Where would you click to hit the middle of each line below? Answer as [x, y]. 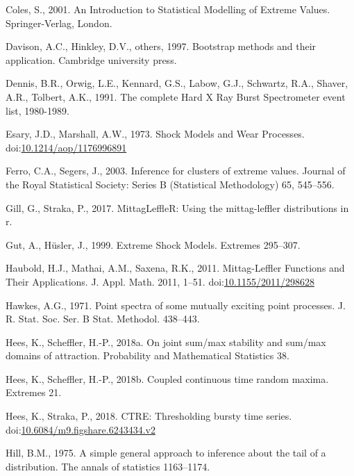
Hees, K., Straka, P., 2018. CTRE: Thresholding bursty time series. [149, 416]
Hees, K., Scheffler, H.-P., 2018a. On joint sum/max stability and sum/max [166, 342]
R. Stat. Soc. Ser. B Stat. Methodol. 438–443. [103, 319]
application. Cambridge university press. [91, 59]
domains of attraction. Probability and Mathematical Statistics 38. [147, 355]
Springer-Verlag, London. [59, 23]
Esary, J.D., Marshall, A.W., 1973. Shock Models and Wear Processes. [155, 134]
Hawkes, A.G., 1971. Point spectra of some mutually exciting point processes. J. [176, 305]
